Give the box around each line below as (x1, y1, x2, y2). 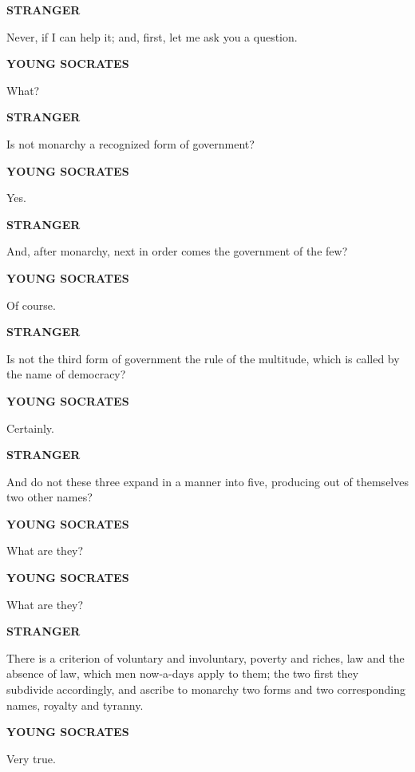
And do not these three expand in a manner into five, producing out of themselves (6, 473, 409, 489)
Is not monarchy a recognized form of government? (6, 135, 255, 152)
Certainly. (6, 419, 54, 436)
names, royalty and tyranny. (6, 696, 144, 713)
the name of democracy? (6, 366, 126, 382)
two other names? (6, 489, 93, 505)
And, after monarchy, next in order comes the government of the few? (6, 243, 348, 259)
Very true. (6, 750, 56, 766)
